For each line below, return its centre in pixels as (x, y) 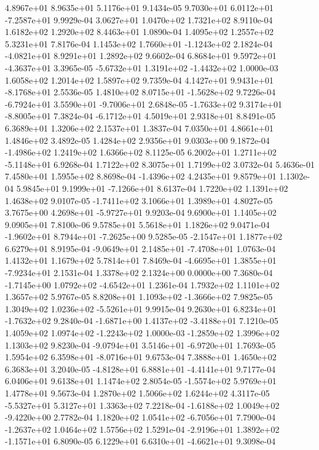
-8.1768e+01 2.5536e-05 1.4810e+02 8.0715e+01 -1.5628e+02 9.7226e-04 (140, 92)
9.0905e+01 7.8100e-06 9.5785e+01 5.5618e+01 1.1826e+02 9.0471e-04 (137, 224)
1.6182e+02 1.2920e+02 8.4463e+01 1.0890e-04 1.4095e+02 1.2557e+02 (140, 32)
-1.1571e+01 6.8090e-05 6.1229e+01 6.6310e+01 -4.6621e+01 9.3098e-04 (140, 441)
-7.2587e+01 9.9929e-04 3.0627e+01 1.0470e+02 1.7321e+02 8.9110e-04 (139, 19)
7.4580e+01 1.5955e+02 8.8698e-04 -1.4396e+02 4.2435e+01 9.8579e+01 (141, 176)
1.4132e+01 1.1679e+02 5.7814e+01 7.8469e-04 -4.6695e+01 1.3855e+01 (141, 260)
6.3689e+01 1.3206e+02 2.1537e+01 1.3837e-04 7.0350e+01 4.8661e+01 (140, 128)
